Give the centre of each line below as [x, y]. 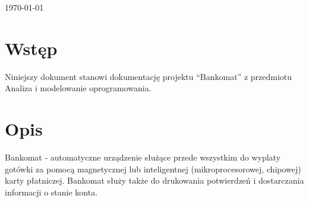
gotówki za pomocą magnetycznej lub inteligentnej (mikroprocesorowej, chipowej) [153, 169]
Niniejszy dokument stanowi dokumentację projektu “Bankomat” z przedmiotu [149, 76]
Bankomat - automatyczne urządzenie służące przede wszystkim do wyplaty [143, 157]
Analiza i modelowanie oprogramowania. [78, 88]
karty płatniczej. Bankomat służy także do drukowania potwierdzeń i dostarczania [154, 180]
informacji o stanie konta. [51, 192]
